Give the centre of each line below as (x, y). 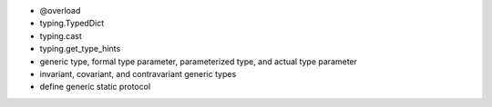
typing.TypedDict (72, 24)
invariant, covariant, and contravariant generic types (138, 73)
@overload (60, 10)
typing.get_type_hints (80, 49)
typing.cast (61, 35)
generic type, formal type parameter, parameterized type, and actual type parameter (199, 61)
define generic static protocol (95, 87)
